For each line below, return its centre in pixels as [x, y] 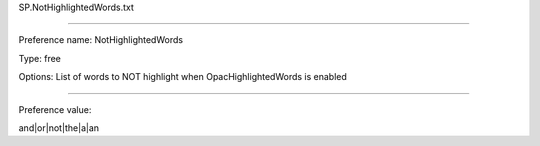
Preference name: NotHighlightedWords [101, 40]
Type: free [40, 58]
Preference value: [55, 109]
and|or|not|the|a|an [59, 127]
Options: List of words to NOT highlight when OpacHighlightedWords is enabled [182, 77]
